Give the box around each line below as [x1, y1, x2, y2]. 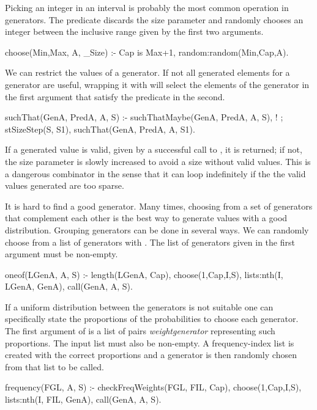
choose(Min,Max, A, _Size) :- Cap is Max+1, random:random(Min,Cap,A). [5, 45, 289, 58]
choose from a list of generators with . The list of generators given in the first [5, 235, 295, 248]
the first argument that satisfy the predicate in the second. [5, 90, 225, 103]
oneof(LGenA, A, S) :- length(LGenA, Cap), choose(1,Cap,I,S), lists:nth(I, [5, 268, 283, 280]
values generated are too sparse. [5, 179, 124, 192]
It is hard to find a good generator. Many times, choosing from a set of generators [5, 199, 313, 212]
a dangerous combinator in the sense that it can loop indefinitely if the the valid [5, 167, 306, 180]
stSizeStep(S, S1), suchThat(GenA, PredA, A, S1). [5, 122, 195, 135]
